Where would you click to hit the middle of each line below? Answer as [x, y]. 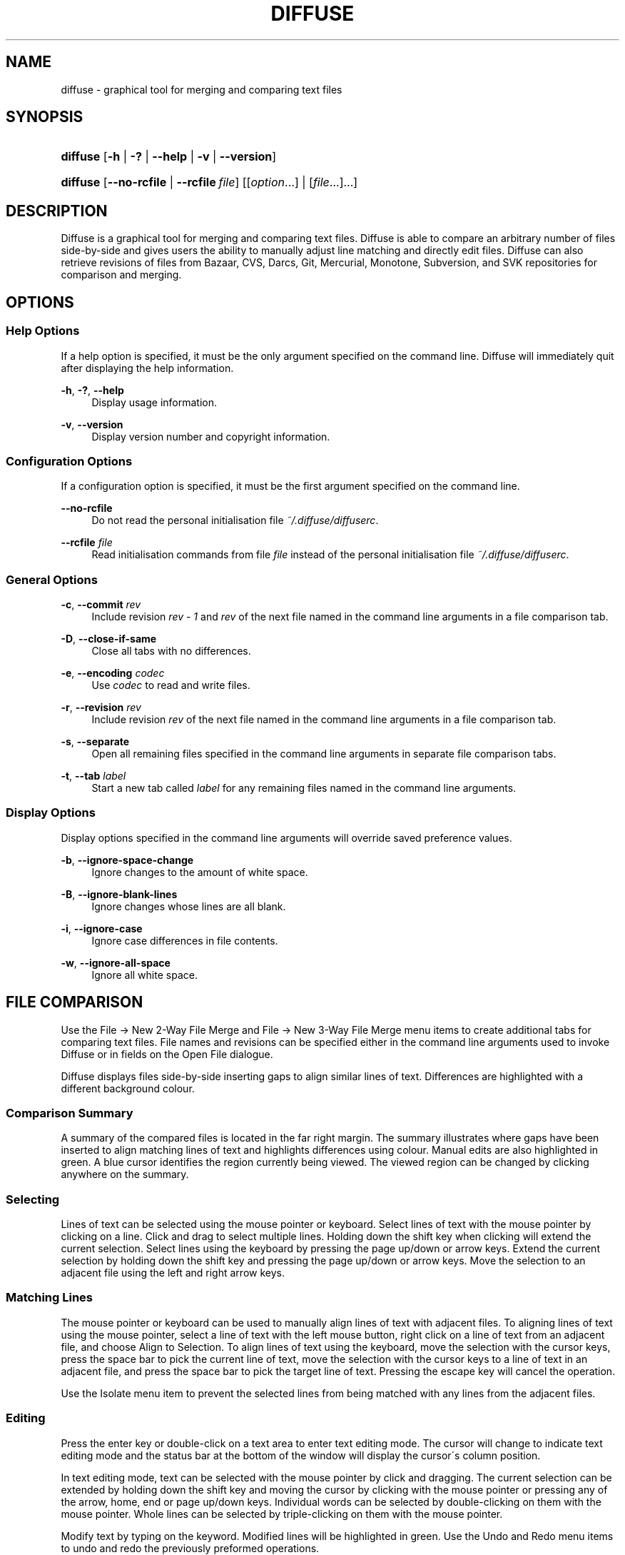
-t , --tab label [93, 776]
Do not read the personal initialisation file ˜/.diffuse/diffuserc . [235, 520]
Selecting [33, 1199]
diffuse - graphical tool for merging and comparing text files [202, 89]
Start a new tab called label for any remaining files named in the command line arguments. [304, 788]
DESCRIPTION [57, 211]
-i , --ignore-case [102, 928]
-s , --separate [95, 741]
